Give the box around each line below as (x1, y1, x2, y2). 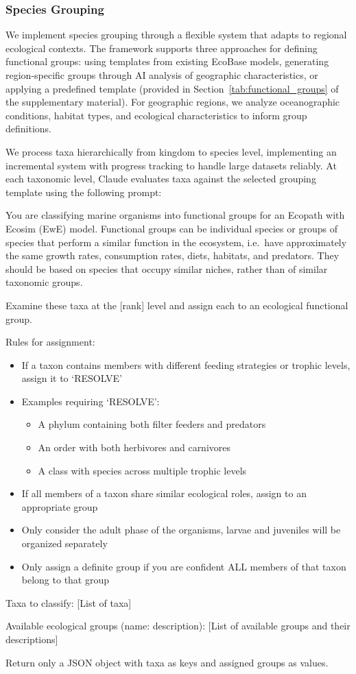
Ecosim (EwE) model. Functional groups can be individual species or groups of (5, 221, 337, 235)
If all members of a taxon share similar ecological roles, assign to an (21, 486, 307, 501)
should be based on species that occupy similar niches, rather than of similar (5, 261, 328, 276)
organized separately (21, 536, 108, 551)
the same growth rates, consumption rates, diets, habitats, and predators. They (5, 248, 340, 263)
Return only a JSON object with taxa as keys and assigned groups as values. (5, 655, 329, 669)
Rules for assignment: (5, 335, 95, 349)
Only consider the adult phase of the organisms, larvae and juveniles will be (21, 522, 341, 537)
